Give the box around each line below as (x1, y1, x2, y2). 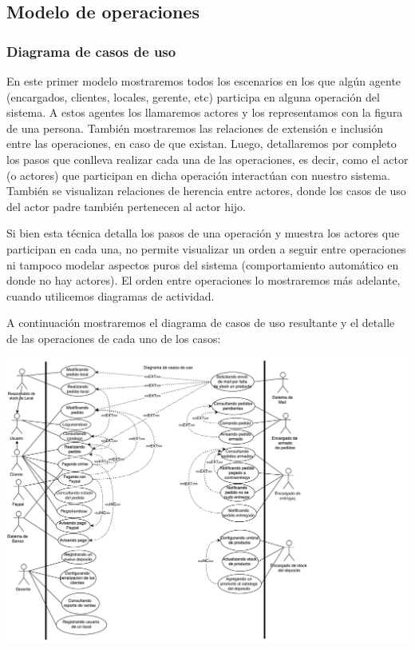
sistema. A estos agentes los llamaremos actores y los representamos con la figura (6, 104, 403, 121)
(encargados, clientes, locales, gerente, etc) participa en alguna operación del (6, 88, 380, 105)
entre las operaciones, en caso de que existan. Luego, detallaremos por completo (6, 135, 397, 152)
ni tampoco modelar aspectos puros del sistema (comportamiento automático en (6, 256, 399, 273)
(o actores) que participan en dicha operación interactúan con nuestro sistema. (6, 166, 390, 183)
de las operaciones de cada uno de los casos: (6, 329, 221, 346)
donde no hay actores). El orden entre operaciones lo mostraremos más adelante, (6, 272, 401, 289)
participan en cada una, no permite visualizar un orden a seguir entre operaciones (6, 240, 406, 257)
